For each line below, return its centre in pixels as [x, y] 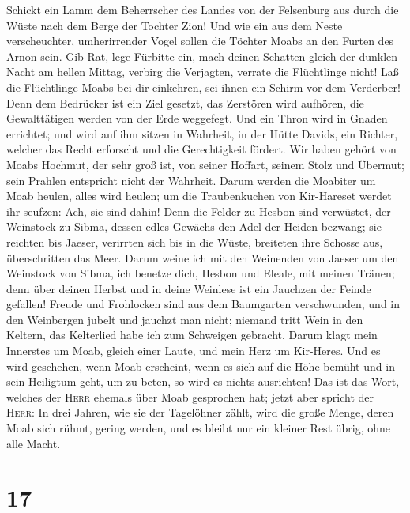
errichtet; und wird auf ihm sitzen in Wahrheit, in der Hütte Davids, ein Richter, [202, 133]
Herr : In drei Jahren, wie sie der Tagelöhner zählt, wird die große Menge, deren [200, 412]
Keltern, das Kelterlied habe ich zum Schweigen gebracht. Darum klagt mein [192, 335]
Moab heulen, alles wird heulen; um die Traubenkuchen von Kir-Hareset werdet [199, 196]
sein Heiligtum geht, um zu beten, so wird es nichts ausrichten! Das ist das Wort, [203, 381]
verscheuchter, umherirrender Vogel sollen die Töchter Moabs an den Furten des [200, 41]
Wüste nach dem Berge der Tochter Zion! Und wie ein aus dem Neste [175, 25]
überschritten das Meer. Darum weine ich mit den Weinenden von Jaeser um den [203, 257]
